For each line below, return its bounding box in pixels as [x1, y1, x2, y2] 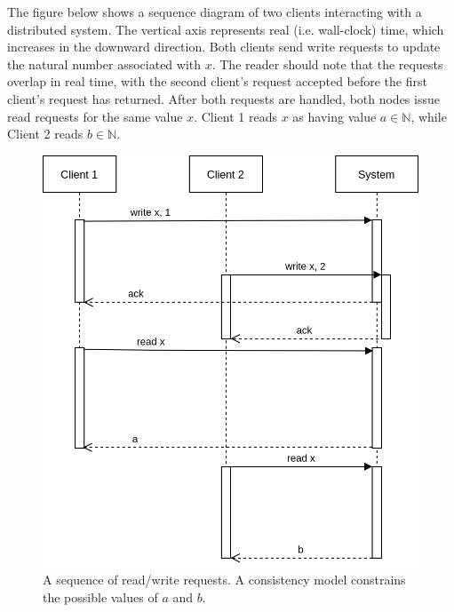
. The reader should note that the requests [211, 54, 443, 73]
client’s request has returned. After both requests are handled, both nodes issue [7, 89, 440, 107]
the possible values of [43, 588, 158, 607]
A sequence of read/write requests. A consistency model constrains [43, 570, 406, 589]
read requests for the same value [7, 107, 183, 125]
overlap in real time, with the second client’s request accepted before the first [7, 72, 427, 91]
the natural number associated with [7, 54, 202, 73]
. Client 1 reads [194, 107, 277, 125]
